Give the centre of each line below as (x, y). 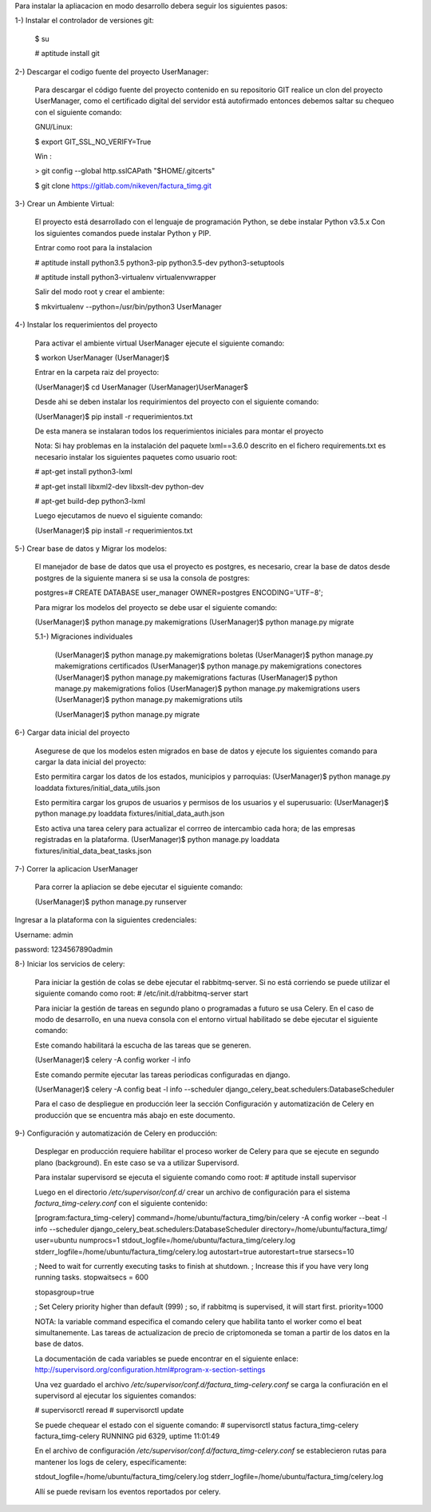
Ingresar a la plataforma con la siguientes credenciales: (106, 920)
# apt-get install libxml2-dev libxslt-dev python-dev (119, 486)
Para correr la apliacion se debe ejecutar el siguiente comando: (139, 887)
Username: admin (44, 935)
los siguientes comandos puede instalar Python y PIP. (123, 233)
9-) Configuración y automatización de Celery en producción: (116, 1133)
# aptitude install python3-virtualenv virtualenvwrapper (126, 277)
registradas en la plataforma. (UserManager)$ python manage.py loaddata (157, 840)
